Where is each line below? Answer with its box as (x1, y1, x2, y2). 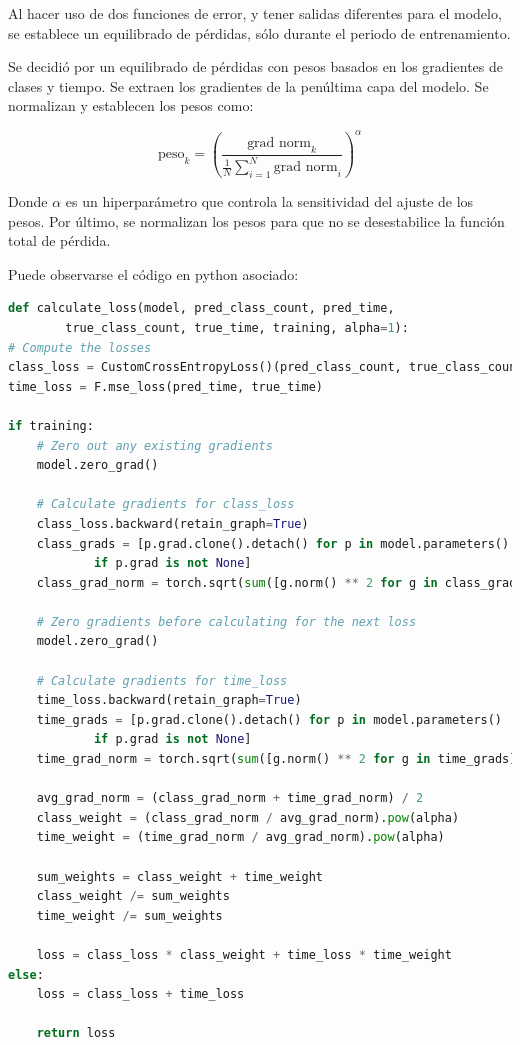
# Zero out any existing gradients (36, 438, 273, 453)
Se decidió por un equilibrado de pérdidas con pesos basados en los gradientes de (8, 56, 503, 77)
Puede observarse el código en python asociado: (8, 263, 299, 284)
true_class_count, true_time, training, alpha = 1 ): (65, 320, 409, 335)
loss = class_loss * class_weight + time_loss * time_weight (36, 947, 452, 962)
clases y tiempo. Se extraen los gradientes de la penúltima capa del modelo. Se (8, 75, 489, 96)
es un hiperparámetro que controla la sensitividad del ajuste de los (65, 191, 474, 211)
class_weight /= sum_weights (36, 889, 230, 904)
